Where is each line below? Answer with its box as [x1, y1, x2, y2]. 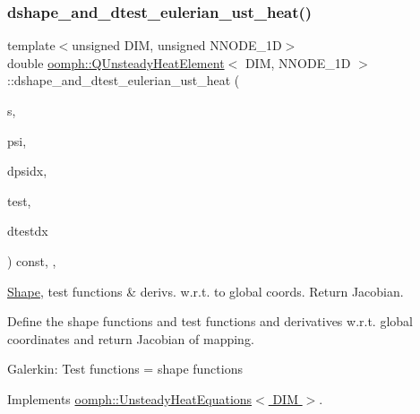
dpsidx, [7, 161, 47, 180]
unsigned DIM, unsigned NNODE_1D [72, 36, 282, 55]
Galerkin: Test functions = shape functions [7, 359, 243, 378]
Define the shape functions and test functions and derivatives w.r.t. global [7, 312, 413, 331]
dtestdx [7, 221, 48, 240]
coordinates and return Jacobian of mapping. [7, 329, 254, 348]
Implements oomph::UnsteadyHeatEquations [7, 389, 253, 408]
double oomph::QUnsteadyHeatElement [7, 53, 225, 72]
